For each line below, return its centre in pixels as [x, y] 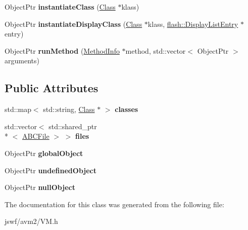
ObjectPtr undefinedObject [51, 170]
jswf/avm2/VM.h [31, 221]
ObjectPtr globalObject [44, 153]
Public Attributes [52, 88]
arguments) [22, 61]
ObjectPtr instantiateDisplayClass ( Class [73, 24]
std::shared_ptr [73, 126]
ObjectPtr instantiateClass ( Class [60, 7]
